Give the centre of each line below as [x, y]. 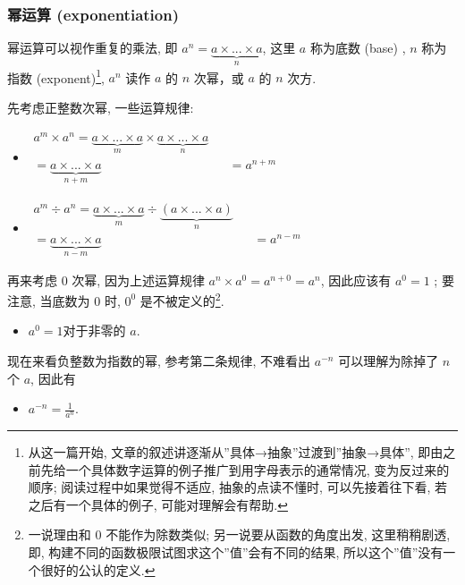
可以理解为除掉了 [389, 361]
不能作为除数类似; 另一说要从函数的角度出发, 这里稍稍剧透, [278, 534]
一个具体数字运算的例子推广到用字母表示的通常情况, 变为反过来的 [258, 469]
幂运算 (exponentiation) [93, 14]
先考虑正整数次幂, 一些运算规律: [101, 107]
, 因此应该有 [356, 280]
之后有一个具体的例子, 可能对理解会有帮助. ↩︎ [158, 504]
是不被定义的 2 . [182, 299]
